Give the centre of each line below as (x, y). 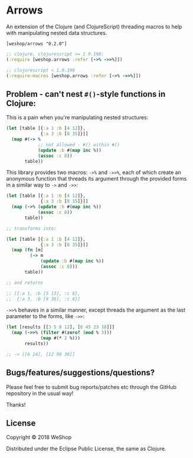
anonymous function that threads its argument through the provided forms (97, 179)
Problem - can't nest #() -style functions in (86, 94)
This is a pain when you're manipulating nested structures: (77, 117)
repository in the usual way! (40, 393)
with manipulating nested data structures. (57, 32)
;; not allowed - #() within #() (78, 145)
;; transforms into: (32, 228)
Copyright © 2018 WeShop (39, 437)
